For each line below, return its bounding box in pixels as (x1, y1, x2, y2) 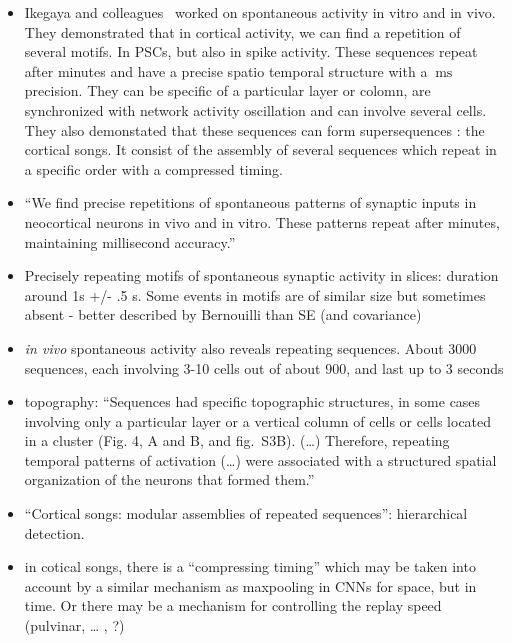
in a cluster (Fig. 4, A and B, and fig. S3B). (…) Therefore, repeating (24, 430, 450, 451)
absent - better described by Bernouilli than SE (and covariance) (24, 304, 422, 325)
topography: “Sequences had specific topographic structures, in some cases (24, 391, 481, 412)
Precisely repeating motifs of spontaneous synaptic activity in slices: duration (24, 265, 499, 286)
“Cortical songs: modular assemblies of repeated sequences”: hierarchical (24, 503, 468, 524)
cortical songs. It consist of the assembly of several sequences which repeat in (24, 139, 497, 160)
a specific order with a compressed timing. (24, 158, 283, 179)
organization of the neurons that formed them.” (24, 469, 315, 490)
